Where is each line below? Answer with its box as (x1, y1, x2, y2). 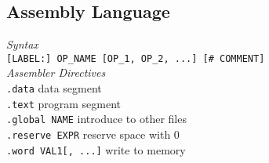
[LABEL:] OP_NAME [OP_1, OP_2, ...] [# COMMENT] (6, 53, 265, 64)
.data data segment (6, 80, 102, 96)
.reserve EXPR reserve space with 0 (6, 126, 180, 143)
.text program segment (6, 95, 121, 111)
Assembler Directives (6, 64, 106, 81)
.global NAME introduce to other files (6, 110, 187, 127)
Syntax (6, 36, 38, 53)
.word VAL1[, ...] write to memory (6, 141, 186, 158)
